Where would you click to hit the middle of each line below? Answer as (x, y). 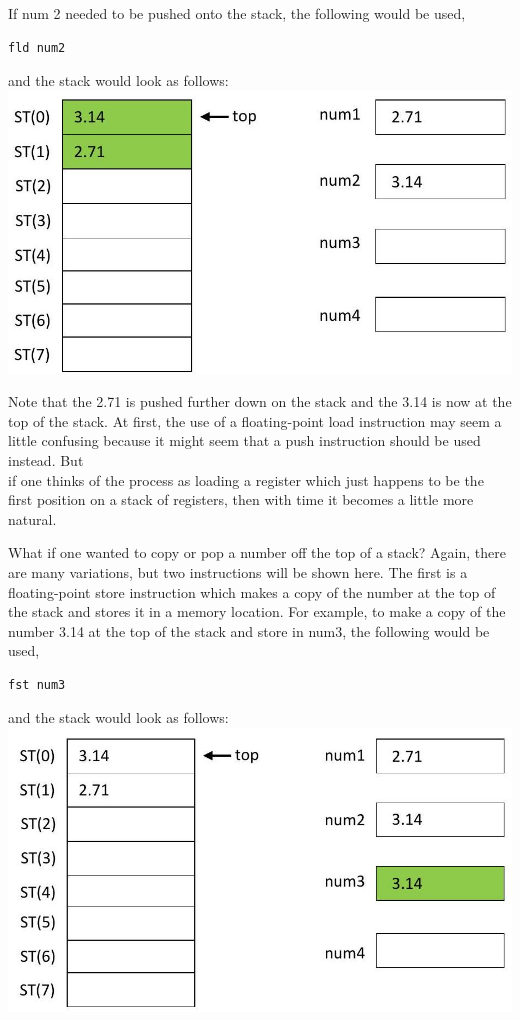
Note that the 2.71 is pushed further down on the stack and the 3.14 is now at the (260, 401)
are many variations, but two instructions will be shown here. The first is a (238, 571)
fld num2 (37, 47)
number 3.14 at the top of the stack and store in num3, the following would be (249, 630)
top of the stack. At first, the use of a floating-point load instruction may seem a (255, 420)
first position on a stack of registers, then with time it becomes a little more (241, 499)
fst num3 (37, 684)
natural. (32, 518)
